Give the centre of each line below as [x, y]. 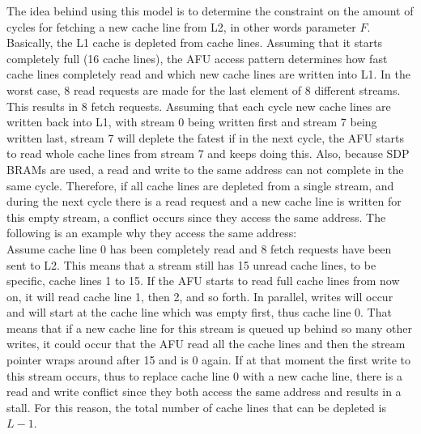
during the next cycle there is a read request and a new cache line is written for [204, 201]
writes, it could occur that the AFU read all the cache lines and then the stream [206, 344]
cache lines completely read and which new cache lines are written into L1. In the [208, 74]
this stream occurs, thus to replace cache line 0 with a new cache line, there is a [204, 375]
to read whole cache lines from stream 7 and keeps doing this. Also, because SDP [208, 153]
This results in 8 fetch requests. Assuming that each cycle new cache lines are [199, 106]
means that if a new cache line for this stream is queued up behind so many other [209, 328]
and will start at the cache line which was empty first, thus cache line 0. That [199, 312]
